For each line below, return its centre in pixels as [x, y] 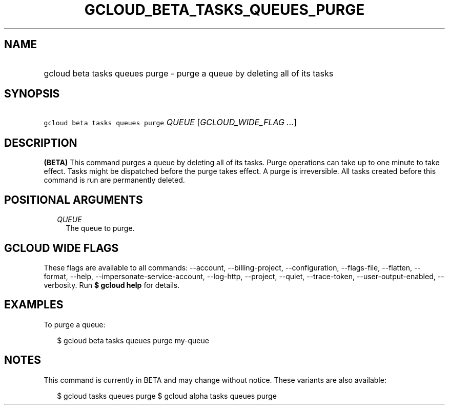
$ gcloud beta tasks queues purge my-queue [133, 340]
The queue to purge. [100, 228]
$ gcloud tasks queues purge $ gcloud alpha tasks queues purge [167, 396]
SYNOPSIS [32, 94]
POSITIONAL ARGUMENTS [74, 200]
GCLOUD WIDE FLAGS [62, 248]
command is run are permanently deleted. [114, 180]
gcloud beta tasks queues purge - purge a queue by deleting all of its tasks [189, 73]
